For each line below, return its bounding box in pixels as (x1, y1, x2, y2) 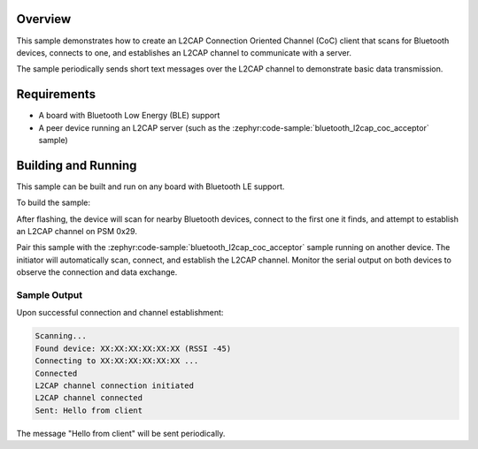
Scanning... (35, 331, 88, 341)
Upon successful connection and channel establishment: (16, 308, 224, 318)
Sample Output (16, 289, 83, 301)
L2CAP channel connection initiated (35, 380, 195, 391)
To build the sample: (16, 197, 91, 208)
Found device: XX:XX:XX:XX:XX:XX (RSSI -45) (35, 343, 232, 354)
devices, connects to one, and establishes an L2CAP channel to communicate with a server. (16, 47, 351, 57)
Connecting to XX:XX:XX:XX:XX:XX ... (35, 356, 199, 366)
